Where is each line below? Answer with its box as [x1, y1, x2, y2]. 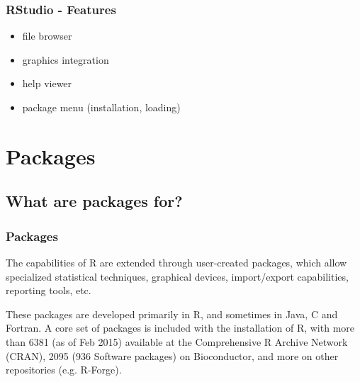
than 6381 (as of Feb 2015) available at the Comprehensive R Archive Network [6, 334, 348, 349]
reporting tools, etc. [6, 283, 91, 298]
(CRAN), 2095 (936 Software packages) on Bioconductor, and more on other [6, 348, 339, 363]
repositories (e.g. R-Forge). [6, 362, 122, 377]
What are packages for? [6, 190, 183, 212]
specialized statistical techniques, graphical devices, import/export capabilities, [6, 269, 349, 283]
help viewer [22, 76, 72, 91]
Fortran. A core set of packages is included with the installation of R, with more [6, 320, 355, 335]
